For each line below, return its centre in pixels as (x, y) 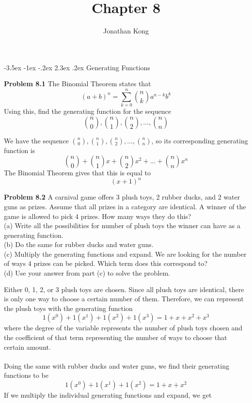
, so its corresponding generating (200, 140)
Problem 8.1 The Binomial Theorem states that (78, 84)
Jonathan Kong (126, 31)
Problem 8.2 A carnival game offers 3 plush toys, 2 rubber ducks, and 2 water (122, 197)
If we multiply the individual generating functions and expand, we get (108, 395)
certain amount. (27, 347)
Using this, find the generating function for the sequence (87, 111)
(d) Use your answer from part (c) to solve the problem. (87, 273)
